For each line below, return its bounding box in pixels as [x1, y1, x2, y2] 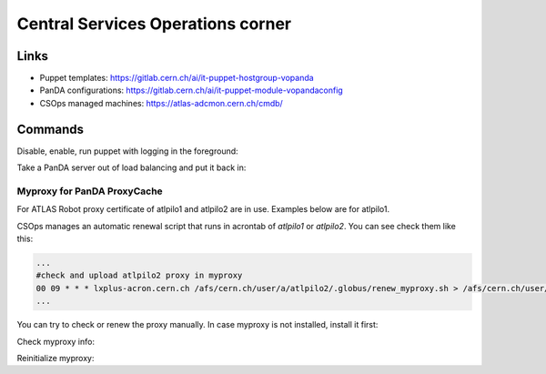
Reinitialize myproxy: [16, 352, 95, 363]
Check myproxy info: [16, 336, 96, 347]
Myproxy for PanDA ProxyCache [16, 185, 163, 197]
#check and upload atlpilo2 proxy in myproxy [35, 270, 243, 281]
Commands [16, 121, 85, 136]
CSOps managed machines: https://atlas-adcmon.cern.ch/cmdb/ [39, 97, 284, 108]
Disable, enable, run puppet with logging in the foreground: [16, 146, 238, 157]
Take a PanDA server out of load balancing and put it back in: [16, 162, 247, 173]
